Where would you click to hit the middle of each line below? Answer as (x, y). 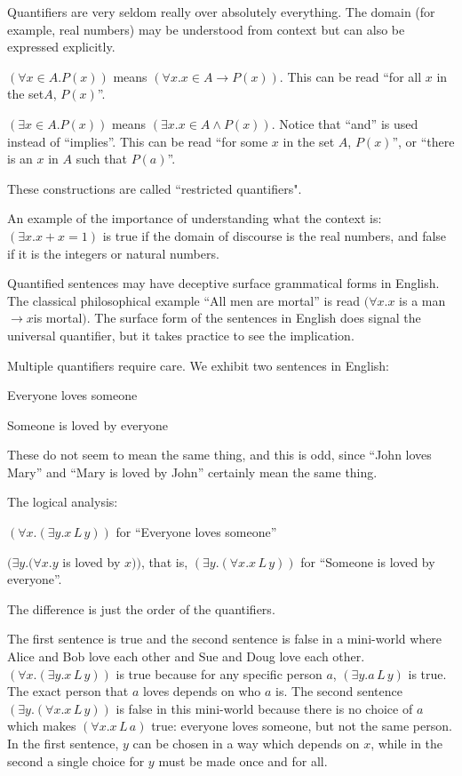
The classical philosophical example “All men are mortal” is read (184, 300)
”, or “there (423, 141)
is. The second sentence (339, 691)
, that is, (164, 561)
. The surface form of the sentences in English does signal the (254, 318)
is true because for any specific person (219, 673)
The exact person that (68, 691)
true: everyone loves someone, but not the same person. (302, 726)
